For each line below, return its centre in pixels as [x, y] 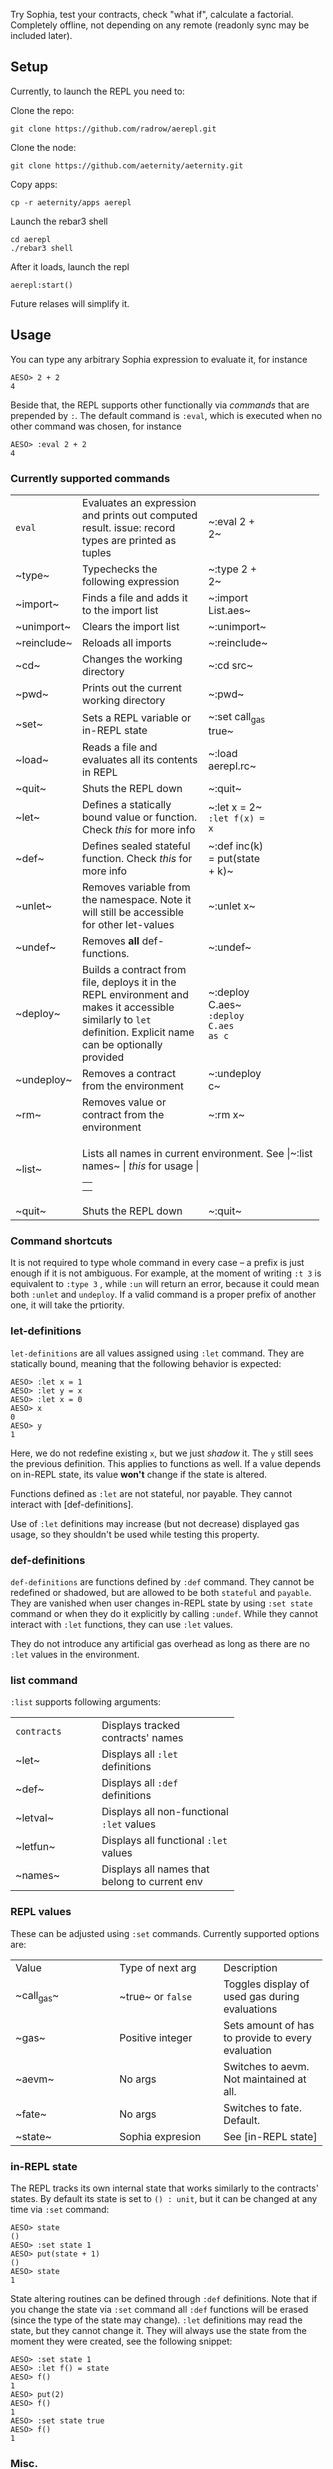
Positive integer [156, 2037]
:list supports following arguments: [86, 1702]
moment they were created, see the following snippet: [121, 2341]
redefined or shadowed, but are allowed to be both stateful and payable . [161, 1592]
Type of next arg [158, 1967]
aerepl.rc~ [232, 766]
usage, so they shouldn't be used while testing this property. [135, 1534]
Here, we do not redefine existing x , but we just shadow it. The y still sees [162, 1453]
